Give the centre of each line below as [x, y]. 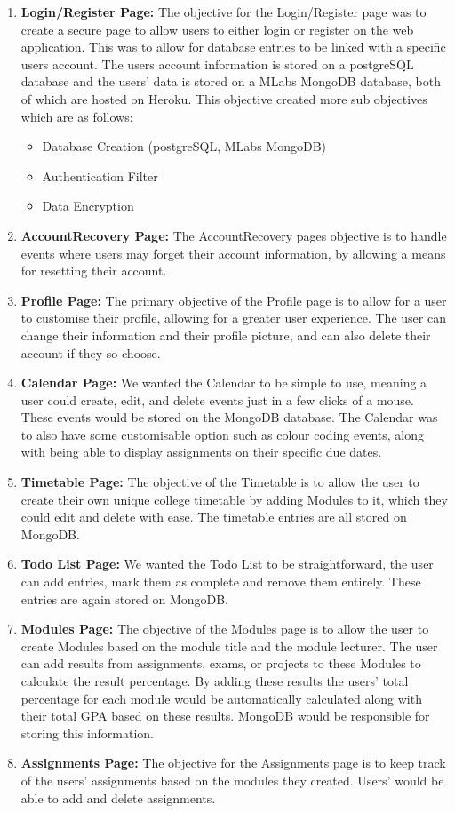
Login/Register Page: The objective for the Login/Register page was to [224, 12]
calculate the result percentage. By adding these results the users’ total [215, 681]
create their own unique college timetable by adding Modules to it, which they [234, 499]
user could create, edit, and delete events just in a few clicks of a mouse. [217, 399]
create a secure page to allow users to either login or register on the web [217, 29]
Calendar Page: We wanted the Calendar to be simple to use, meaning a [224, 383]
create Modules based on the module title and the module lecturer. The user [229, 646]
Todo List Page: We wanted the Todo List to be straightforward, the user [227, 564]
